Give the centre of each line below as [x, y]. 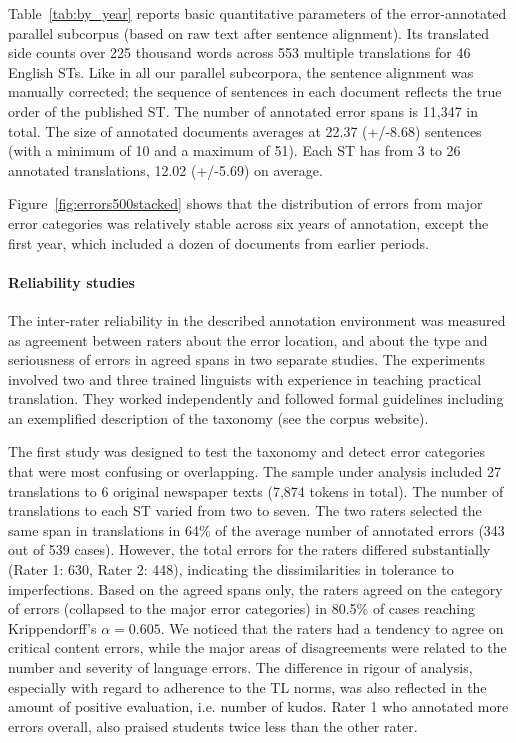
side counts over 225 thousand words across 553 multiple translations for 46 [239, 52]
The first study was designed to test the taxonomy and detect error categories [246, 451]
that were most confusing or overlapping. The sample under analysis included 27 [254, 471]
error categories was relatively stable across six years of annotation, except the [248, 222]
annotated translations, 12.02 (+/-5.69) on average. [165, 169]
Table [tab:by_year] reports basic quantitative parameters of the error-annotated [257, 13]
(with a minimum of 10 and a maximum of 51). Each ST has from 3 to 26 [234, 150]
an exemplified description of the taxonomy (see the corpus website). [218, 417]
